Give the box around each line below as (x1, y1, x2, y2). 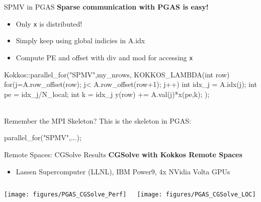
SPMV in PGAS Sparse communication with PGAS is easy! (4, 2, 209, 12)
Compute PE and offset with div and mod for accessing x (16, 52, 193, 62)
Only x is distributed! (16, 18, 82, 29)
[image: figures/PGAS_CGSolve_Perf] (4, 191, 127, 198)
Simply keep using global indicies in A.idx (16, 35, 145, 46)
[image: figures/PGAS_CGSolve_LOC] (137, 191, 256, 198)
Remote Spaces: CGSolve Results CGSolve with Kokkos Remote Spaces (4, 149, 242, 160)
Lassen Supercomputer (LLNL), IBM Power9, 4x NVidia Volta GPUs (16, 166, 230, 176)
